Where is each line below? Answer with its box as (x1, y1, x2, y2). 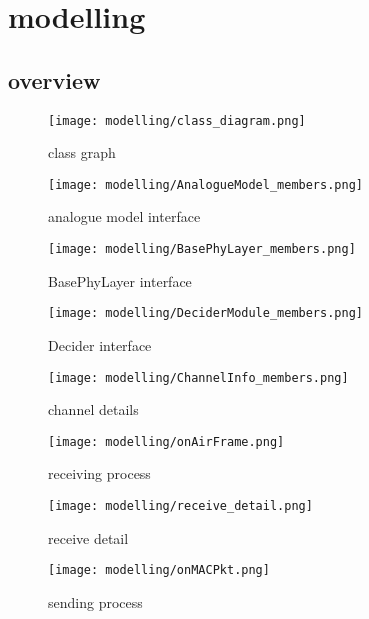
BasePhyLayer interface (48, 270, 192, 291)
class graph (48, 142, 116, 163)
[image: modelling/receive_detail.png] (48, 499, 313, 514)
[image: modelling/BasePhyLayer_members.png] (48, 242, 356, 257)
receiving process (48, 463, 151, 484)
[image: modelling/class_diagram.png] (48, 113, 306, 128)
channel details (48, 399, 139, 420)
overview (8, 64, 101, 95)
